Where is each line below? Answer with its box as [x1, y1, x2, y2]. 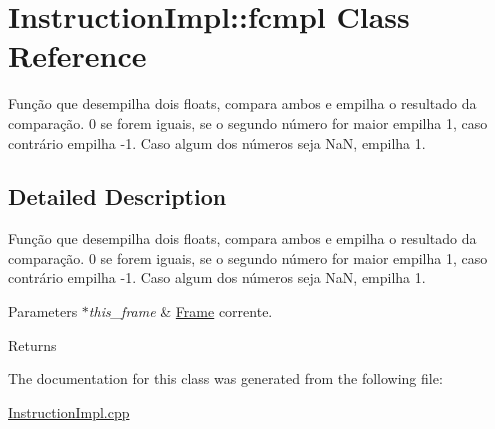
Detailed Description [8, 181, 227, 212]
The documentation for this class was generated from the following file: [8, 368, 443, 389]
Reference [8, 35, 147, 76]
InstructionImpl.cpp [8, 401, 130, 422]
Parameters [8, 301, 78, 322]
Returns [8, 334, 57, 355]
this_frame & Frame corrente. [88, 301, 273, 322]
